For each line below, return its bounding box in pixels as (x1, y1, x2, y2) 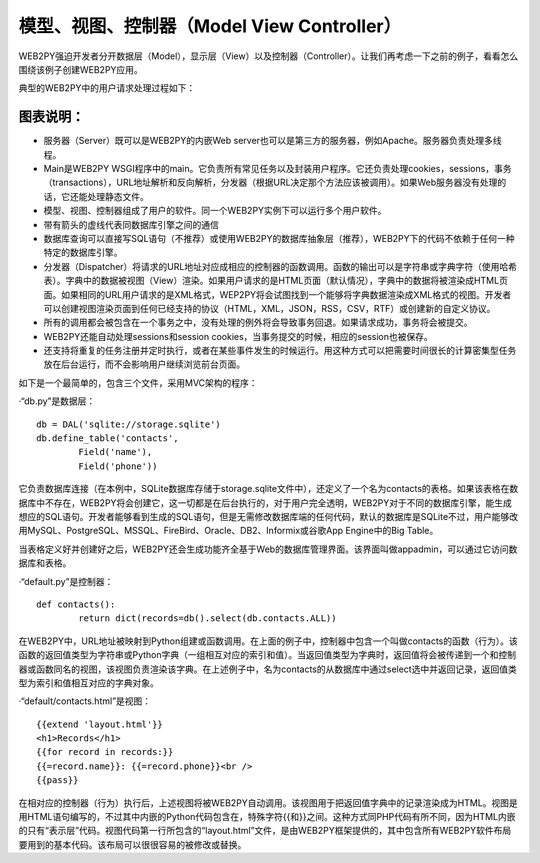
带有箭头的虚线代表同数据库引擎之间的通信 (43, 218, 219, 230)
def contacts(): (36, 598, 116, 610)
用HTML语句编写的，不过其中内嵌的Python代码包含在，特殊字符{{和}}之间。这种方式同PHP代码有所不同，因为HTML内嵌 (18, 811, 516, 823)
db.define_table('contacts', (36, 433, 179, 444)
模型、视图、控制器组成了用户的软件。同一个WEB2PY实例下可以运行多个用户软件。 (43, 205, 387, 217)
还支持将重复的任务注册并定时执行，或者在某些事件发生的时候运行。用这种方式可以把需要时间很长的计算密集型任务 (43, 345, 517, 357)
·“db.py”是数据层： (18, 395, 96, 407)
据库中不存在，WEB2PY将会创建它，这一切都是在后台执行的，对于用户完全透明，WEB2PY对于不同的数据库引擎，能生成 (18, 496, 512, 509)
